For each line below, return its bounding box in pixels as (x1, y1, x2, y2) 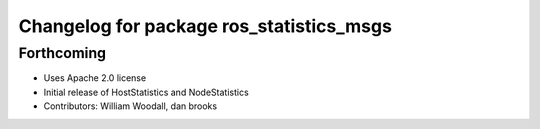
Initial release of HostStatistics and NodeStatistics (43, 86, 249, 98)
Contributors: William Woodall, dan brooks (43, 100, 218, 112)
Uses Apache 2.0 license (43, 72, 147, 84)
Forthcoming (18, 44, 107, 62)
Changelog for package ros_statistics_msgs (18, 15, 392, 37)
